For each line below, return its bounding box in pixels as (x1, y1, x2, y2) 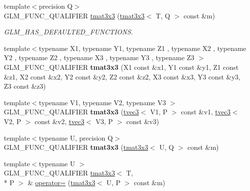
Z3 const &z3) (4, 81, 46, 91)
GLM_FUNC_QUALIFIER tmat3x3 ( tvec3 (4, 107, 139, 117)
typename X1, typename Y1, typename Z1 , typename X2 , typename (39, 43, 247, 53)
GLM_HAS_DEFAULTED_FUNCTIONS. (4, 27, 133, 37)
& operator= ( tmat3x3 (28, 177, 95, 187)
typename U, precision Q (39, 132, 113, 143)
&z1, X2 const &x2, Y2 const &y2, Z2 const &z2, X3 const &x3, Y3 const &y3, (4, 71, 240, 81)
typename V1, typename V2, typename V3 (39, 97, 166, 107)
